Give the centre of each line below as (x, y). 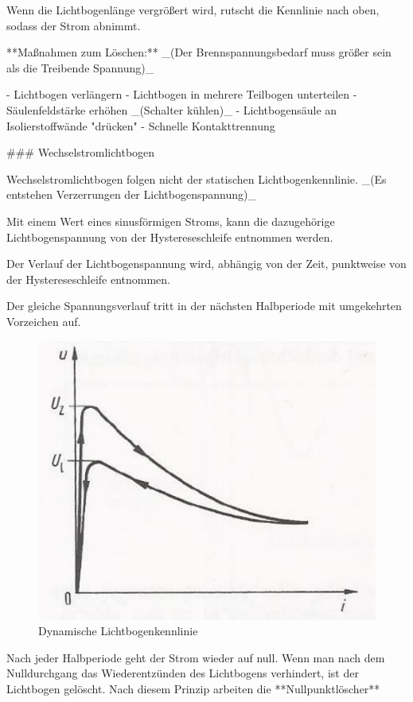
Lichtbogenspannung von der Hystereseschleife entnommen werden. (170, 237)
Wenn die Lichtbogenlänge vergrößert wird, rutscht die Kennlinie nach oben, (193, 10)
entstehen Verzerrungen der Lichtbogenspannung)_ (131, 194)
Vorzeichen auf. (44, 321)
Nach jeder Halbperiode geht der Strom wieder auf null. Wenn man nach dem (196, 657)
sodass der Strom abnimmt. (74, 25)
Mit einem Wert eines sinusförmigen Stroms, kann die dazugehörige (171, 221)
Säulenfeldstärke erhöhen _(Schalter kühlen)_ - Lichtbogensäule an (172, 109)
